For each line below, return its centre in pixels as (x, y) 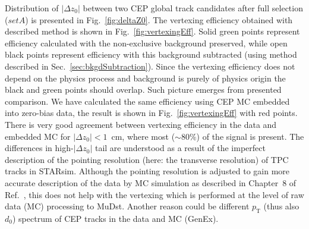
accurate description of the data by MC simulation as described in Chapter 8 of (151, 182)
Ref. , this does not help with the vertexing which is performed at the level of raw (154, 194)
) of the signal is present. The (250, 136)
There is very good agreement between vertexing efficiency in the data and (141, 124)
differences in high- (39, 148)
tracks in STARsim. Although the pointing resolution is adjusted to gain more (147, 171)
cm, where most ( (143, 136)
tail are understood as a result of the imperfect (180, 148)
